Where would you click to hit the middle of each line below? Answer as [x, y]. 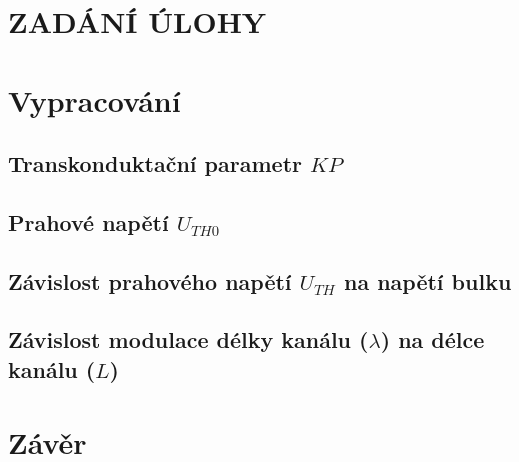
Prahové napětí [88, 221]
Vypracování [94, 99]
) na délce [432, 339]
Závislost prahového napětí [150, 280]
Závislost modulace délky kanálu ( [188, 339]
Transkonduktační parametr [155, 163]
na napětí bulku [427, 280]
